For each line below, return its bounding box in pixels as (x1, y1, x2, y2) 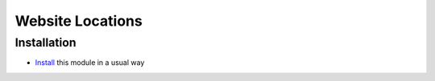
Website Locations (14, 12, 143, 30)
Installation (14, 35, 77, 50)
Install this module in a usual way (35, 58, 145, 67)
